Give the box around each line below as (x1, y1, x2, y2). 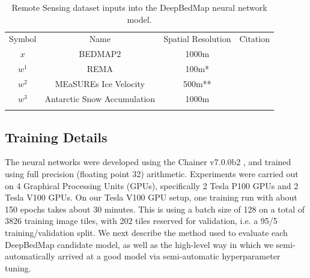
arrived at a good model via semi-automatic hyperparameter (58, 250, 281, 262)
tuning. (5, 261, 31, 274)
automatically (5, 250, 55, 262)
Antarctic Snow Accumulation (44, 92, 156, 104)
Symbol (9, 32, 37, 45)
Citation (239, 32, 270, 45)
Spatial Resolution (163, 32, 231, 45)
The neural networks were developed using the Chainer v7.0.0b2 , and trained (5, 156, 291, 168)
